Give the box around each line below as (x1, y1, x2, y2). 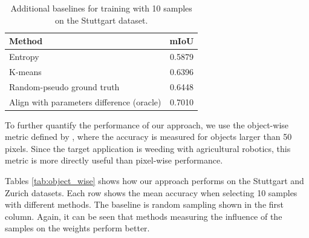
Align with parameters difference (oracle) (9, 95, 161, 108)
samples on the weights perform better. (5, 222, 150, 234)
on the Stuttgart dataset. (55, 13, 148, 26)
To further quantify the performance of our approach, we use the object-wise (5, 118, 289, 131)
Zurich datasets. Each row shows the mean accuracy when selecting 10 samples (5, 186, 298, 199)
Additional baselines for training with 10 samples (10, 2, 192, 14)
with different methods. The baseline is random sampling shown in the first (5, 198, 284, 211)
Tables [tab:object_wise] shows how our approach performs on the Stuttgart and (5, 174, 304, 187)
